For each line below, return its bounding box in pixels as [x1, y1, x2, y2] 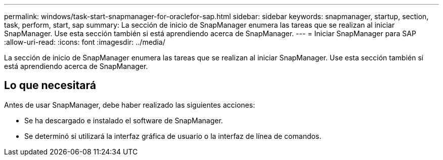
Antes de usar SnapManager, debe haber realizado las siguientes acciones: [4, 100, 255, 109]
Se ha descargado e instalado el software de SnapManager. [24, 116, 223, 125]
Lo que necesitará [4, 79, 96, 92]
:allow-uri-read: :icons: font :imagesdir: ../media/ [4, 38, 165, 46]
